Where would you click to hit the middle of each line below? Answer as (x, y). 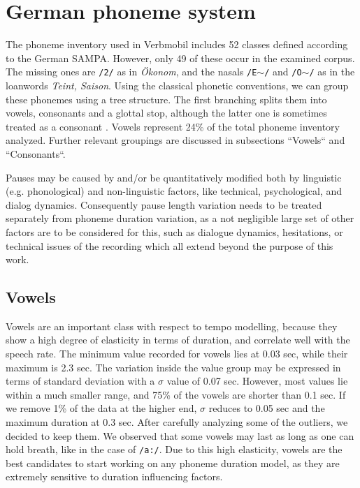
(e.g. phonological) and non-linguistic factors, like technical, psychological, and (174, 191)
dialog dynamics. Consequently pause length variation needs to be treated (164, 204)
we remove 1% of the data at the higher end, (101, 408)
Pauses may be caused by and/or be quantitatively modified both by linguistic (174, 177)
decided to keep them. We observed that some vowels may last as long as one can (180, 435)
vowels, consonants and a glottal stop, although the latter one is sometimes (166, 113)
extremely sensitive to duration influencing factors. (114, 476)
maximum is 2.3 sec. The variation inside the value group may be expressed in (173, 367)
